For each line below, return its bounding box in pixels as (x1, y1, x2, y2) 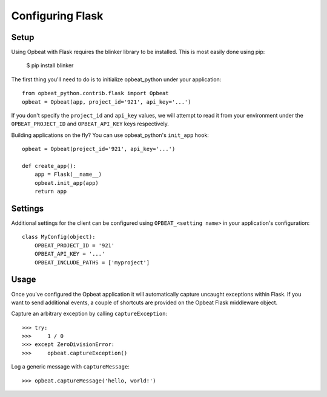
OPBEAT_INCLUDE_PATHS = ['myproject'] (34, 259, 150, 266)
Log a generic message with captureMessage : (11, 363, 130, 370)
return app (34, 188, 67, 195)
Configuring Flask (11, 9, 104, 22)
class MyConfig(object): (22, 233, 96, 241)
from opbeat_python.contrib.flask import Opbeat (22, 90, 169, 97)
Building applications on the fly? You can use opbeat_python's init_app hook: (11, 131, 209, 139)
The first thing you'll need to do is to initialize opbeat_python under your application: (11, 76, 222, 83)
